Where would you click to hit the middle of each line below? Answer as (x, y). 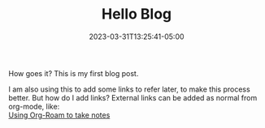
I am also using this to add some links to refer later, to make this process (129, 89)
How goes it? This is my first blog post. (74, 73)
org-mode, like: (34, 106)
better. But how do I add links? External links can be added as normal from (133, 97)
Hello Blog (137, 14)
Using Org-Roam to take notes (59, 115)
